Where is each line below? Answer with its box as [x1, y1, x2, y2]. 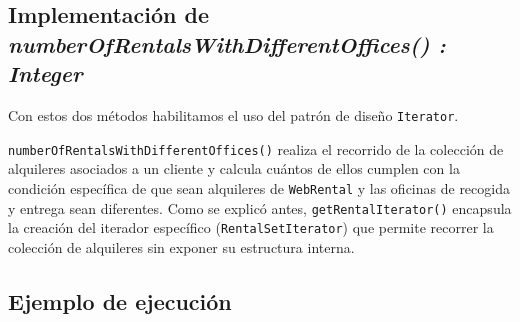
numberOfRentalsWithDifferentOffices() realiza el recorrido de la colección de [8, 138, 504, 159]
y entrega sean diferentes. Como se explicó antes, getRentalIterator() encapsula [8, 197, 512, 218]
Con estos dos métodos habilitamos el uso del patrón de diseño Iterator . [8, 104, 459, 125]
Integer [8, 58, 83, 89]
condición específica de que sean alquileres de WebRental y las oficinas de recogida [8, 177, 510, 198]
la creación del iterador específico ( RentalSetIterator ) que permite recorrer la [8, 217, 494, 238]
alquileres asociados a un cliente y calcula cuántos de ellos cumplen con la [8, 158, 460, 179]
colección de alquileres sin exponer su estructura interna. [8, 236, 355, 257]
